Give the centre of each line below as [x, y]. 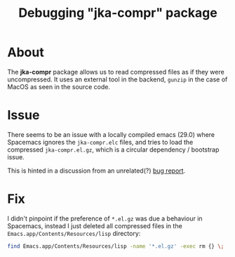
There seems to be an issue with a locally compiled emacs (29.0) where [111, 134]
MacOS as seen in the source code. [59, 86]
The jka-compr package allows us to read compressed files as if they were [116, 72]
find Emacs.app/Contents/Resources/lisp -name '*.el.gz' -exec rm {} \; [116, 246]
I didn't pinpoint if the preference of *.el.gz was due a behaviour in [105, 218]
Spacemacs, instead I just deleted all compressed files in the [95, 225]
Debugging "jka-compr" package [118, 13]
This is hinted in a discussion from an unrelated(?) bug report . [96, 171]
